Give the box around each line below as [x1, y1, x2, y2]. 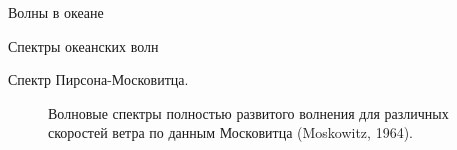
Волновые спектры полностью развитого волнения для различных [48, 102, 449, 123]
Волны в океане [8, 2, 104, 22]
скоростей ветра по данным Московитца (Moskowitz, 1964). [48, 122, 413, 143]
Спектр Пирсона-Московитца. [8, 69, 189, 90]
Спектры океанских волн [8, 35, 159, 56]
